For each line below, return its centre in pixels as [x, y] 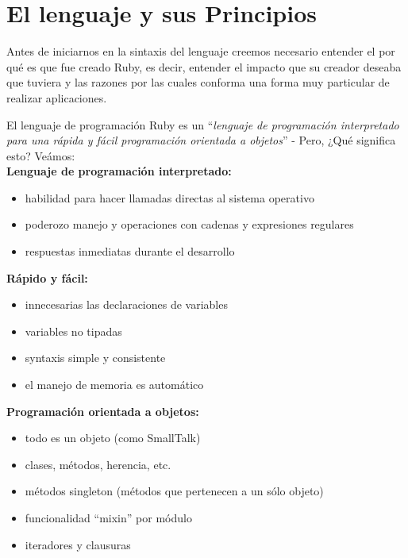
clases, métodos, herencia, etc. [98, 464]
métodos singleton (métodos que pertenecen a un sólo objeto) [174, 491]
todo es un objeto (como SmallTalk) [113, 438]
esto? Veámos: [41, 155]
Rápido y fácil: [47, 277]
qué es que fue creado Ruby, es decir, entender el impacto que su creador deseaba [204, 66]
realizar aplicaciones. [57, 97]
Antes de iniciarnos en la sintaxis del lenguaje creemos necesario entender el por [201, 51]
